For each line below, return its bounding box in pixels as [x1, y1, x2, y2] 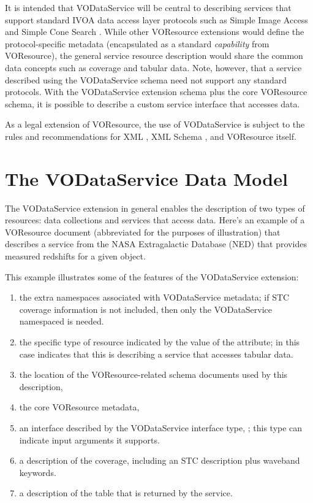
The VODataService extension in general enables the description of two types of [5, 201, 305, 214]
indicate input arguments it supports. [19, 433, 160, 446]
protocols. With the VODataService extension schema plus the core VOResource [5, 85, 307, 98]
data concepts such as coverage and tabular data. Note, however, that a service [5, 61, 302, 74]
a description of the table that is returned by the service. [19, 486, 233, 499]
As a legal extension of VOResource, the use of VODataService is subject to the [5, 118, 305, 131]
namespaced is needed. [19, 315, 104, 328]
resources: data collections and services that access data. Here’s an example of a [5, 213, 305, 226]
